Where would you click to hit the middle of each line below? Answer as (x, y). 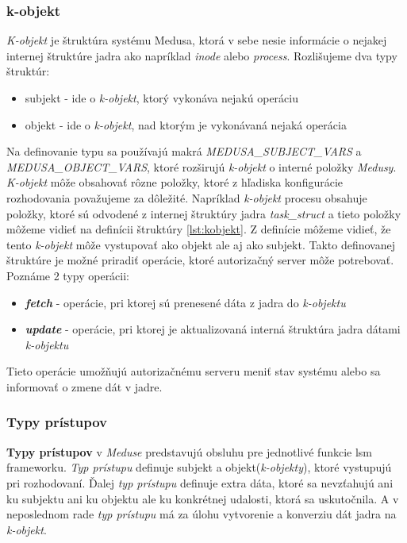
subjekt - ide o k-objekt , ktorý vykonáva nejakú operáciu (161, 98)
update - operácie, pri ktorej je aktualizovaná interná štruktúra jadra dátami (213, 329)
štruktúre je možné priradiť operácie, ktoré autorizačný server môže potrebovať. (200, 260)
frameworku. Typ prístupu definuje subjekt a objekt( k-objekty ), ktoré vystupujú (199, 467)
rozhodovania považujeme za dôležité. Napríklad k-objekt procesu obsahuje (187, 197)
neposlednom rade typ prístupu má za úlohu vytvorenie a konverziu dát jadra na (202, 514)
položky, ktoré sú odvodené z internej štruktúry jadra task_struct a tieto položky (204, 213)
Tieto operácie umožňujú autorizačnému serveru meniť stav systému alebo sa (194, 371)
